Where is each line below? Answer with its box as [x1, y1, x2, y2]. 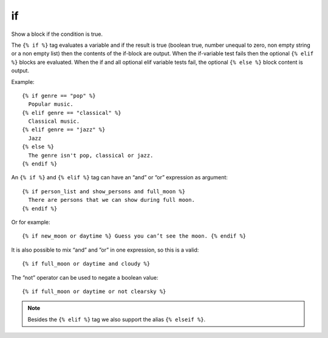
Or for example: [11, 218, 51, 226]
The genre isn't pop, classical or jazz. [28, 152, 154, 159]
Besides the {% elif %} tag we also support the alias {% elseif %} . [27, 316, 206, 323]
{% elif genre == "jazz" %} [22, 126, 106, 133]
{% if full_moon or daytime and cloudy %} [22, 260, 151, 267]
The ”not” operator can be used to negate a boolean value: [11, 274, 159, 281]
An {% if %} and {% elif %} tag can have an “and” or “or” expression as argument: [11, 174, 228, 181]
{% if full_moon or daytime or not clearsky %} [22, 288, 166, 295]
